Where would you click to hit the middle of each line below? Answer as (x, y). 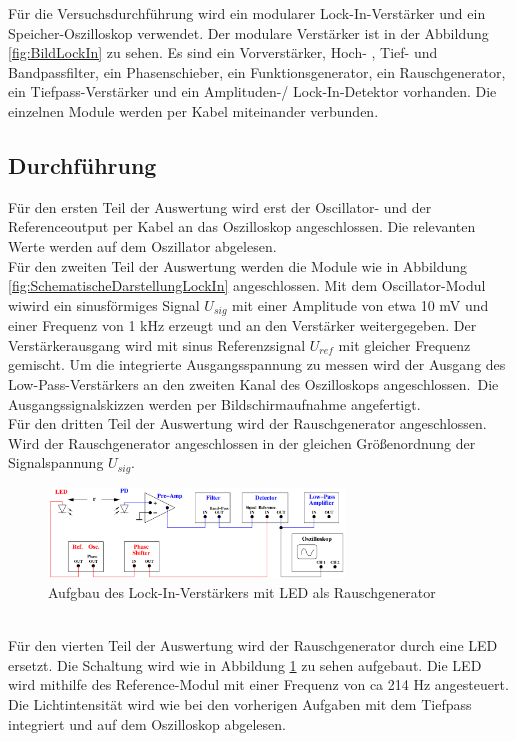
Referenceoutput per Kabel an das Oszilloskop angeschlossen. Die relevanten (242, 226)
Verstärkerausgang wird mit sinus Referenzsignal (157, 344)
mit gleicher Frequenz (404, 344)
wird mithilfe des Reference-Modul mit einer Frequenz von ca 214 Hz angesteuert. (258, 684)
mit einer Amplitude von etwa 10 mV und (360, 304)
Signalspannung (56, 462)
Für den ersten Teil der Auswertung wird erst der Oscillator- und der (220, 206)
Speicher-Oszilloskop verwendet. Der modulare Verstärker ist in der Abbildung (248, 32)
